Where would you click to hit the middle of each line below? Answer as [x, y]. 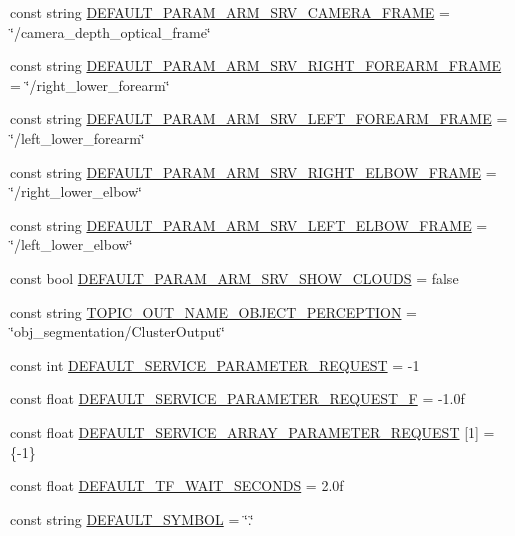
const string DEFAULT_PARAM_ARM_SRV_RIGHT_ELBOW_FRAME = [253, 171]
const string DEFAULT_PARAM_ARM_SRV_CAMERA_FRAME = [230, 12]
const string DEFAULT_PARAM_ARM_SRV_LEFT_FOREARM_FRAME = [259, 118]
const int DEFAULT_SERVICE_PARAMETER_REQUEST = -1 [215, 364]
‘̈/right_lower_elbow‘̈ [76, 191]
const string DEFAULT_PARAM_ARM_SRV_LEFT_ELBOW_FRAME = [249, 224]
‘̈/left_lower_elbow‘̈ [71, 244]
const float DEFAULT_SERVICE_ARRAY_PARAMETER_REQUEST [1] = [252, 431]
